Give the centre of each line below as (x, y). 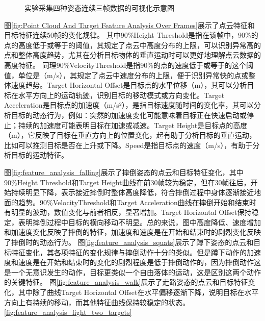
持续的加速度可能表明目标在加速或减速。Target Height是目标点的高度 (133, 125)
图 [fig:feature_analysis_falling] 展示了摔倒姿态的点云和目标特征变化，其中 (124, 172)
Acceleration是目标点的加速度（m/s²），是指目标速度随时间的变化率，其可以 (129, 105)
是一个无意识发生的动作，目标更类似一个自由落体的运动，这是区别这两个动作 (132, 272)
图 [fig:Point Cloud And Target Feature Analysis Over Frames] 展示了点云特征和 (129, 25)
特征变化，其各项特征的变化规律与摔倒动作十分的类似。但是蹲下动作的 (129, 252)
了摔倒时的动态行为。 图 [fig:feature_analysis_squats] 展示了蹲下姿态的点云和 (129, 242)
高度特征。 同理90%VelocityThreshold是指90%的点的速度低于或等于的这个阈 (129, 65)
